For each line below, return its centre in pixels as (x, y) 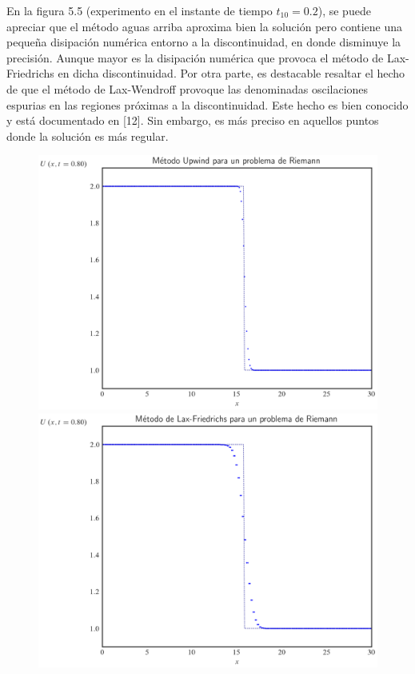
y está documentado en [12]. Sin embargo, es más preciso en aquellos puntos (193, 120)
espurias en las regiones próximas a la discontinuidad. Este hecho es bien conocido (207, 104)
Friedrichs (30, 73)
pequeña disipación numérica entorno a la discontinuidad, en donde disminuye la (204, 42)
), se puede (344, 10)
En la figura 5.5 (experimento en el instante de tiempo (140, 10)
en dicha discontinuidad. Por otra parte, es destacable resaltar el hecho (231, 73)
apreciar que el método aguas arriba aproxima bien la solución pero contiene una (205, 26)
